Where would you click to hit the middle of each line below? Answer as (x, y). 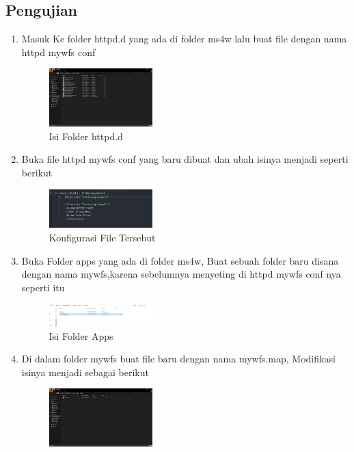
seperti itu (43, 287)
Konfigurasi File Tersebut (102, 237)
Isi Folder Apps (81, 335)
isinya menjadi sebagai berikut (85, 372)
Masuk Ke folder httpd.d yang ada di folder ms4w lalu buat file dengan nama (184, 39)
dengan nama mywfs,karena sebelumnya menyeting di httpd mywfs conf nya (181, 274)
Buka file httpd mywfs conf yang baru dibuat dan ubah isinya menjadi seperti (185, 159)
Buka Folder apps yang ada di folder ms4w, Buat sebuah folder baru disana (180, 260)
